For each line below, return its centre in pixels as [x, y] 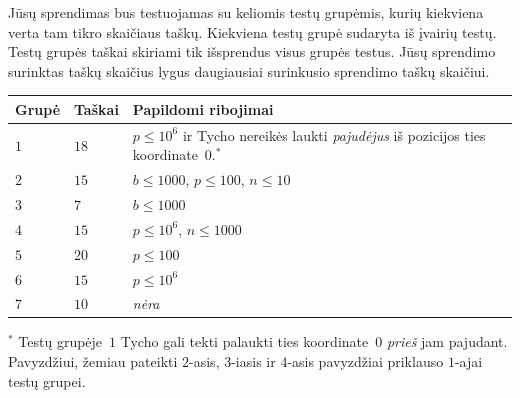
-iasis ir [253, 361]
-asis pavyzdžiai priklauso [365, 361]
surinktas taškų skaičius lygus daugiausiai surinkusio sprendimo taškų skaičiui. [249, 70]
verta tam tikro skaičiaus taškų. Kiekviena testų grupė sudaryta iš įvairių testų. [252, 31]
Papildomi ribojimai [203, 108]
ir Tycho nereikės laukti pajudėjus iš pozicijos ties [334, 134]
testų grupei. [47, 380]
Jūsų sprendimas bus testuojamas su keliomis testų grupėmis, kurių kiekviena [246, 12]
